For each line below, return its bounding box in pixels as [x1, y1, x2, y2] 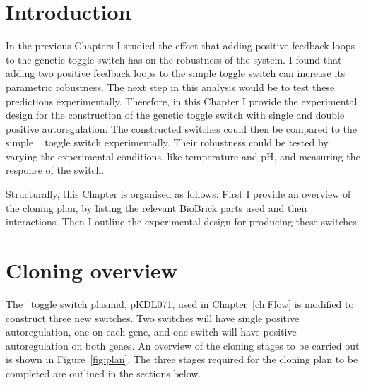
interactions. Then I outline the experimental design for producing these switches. [6, 214, 360, 229]
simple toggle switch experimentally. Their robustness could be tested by [6, 135, 329, 150]
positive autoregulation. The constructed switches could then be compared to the [6, 121, 358, 136]
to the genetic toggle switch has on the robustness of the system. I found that [6, 52, 342, 66]
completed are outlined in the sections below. [6, 365, 201, 380]
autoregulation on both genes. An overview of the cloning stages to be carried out [6, 338, 360, 353]
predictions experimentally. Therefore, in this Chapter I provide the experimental [6, 93, 358, 108]
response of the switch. [6, 162, 105, 177]
